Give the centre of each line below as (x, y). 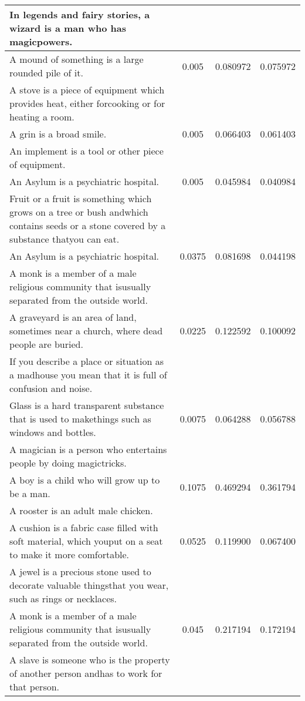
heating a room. (42, 117)
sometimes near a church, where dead (86, 331)
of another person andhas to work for (86, 673)
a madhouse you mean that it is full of (88, 375)
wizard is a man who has (68, 28)
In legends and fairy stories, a (80, 14)
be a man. (30, 493)
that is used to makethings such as (80, 419)
